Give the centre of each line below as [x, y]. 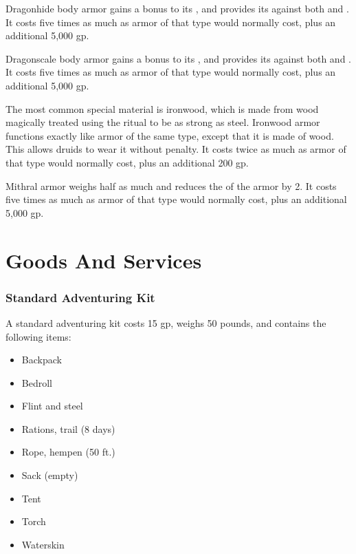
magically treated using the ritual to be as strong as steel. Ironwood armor [163, 122]
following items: [38, 336]
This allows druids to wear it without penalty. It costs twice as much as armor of [176, 149]
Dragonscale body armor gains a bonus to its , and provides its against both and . [178, 58]
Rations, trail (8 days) [68, 428]
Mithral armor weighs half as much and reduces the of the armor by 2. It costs [171, 185]
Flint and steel [52, 406]
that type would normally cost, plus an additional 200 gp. [127, 162]
